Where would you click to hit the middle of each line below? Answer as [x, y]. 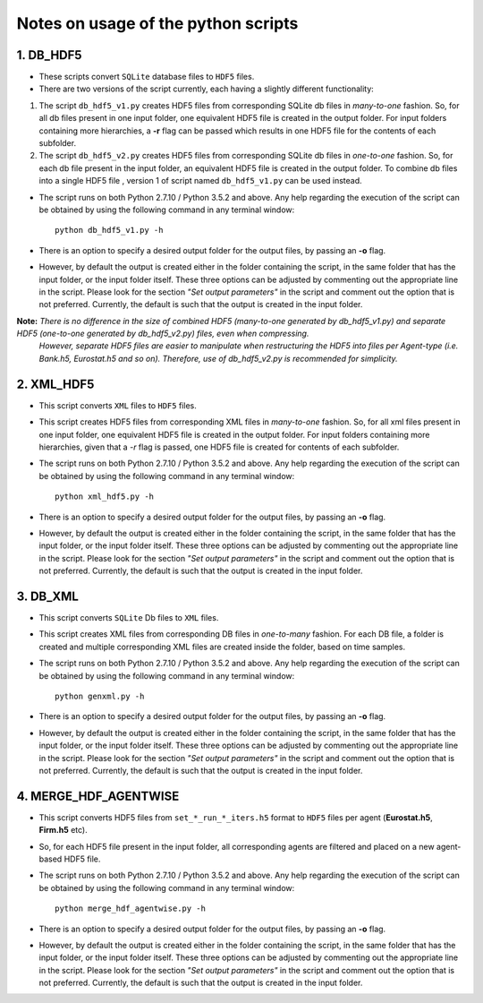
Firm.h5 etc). [64, 830]
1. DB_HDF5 [49, 55]
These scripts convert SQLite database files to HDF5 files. [147, 77]
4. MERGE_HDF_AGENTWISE [98, 796]
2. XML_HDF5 [55, 384]
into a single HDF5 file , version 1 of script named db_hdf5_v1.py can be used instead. [200, 181]
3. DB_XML [48, 596]
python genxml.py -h [100, 696]
